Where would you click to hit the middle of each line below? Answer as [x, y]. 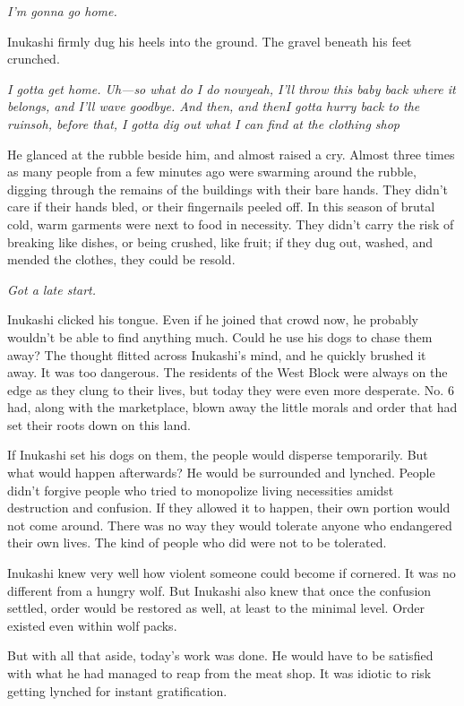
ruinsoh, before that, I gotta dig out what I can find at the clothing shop [204, 123]
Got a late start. [52, 289]
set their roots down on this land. [99, 424]
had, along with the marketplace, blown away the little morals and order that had [232, 407]
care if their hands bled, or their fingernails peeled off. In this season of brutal [221, 207]
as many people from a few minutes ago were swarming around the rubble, [212, 172]
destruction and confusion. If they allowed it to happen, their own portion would [229, 508]
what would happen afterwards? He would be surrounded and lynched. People [221, 473]
